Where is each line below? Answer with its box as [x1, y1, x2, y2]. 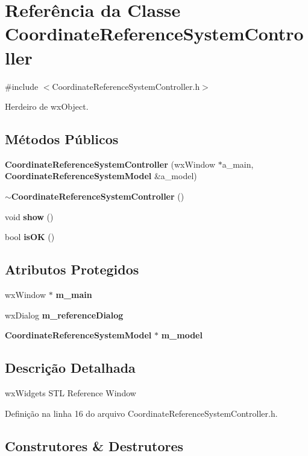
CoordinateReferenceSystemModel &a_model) [5, 169, 197, 182]
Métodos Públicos [5, 130, 119, 148]
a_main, [222, 157, 254, 170]
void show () [5, 210, 54, 223]
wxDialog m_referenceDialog [5, 308, 124, 321]
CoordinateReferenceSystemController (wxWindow [5, 157, 215, 170]
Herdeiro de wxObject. [5, 100, 89, 113]
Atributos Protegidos [5, 260, 139, 279]
